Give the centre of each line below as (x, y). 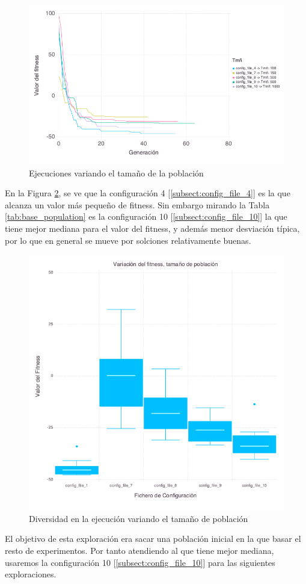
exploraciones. (31, 574)
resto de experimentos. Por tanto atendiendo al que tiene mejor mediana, (139, 550)
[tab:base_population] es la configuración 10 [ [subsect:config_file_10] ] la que (146, 216)
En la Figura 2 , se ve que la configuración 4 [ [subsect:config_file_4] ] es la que (148, 193)
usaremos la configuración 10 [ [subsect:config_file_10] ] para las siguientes (140, 562)
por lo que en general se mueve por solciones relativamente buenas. (128, 240)
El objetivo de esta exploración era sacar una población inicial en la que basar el (153, 539)
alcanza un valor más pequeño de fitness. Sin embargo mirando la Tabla (137, 204)
